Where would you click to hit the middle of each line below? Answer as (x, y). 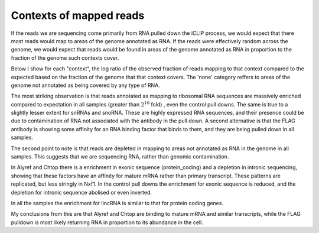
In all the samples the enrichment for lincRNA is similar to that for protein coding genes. (117, 203)
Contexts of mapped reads (78, 15)
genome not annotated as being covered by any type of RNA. (86, 85)
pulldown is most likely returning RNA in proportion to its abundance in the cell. (107, 222)
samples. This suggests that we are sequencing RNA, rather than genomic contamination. (120, 157)
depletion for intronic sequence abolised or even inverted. (82, 192)
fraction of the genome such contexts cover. (65, 58)
